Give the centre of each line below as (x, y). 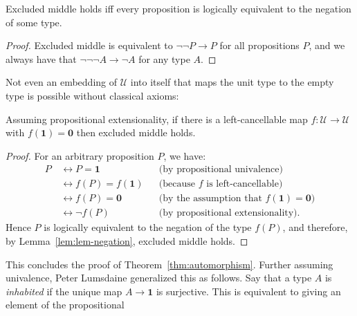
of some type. (34, 22)
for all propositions (259, 45)
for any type (164, 58)
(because (177, 184)
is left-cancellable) (245, 184)
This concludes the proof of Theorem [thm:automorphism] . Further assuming (170, 264)
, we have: (185, 155)
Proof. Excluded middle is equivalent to (89, 45)
